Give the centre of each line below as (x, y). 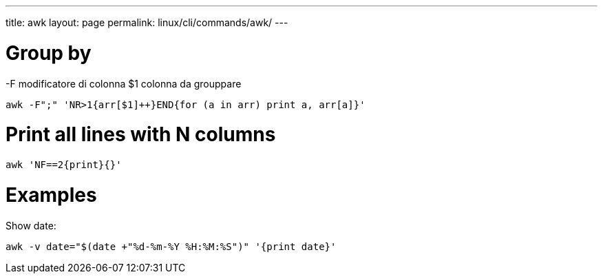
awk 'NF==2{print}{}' (64, 165)
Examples (51, 195)
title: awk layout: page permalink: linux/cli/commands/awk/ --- (147, 22)
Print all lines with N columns (141, 135)
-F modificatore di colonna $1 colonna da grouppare (124, 83)
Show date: (31, 225)
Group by (49, 53)
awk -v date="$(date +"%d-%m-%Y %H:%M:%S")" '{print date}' (171, 246)
